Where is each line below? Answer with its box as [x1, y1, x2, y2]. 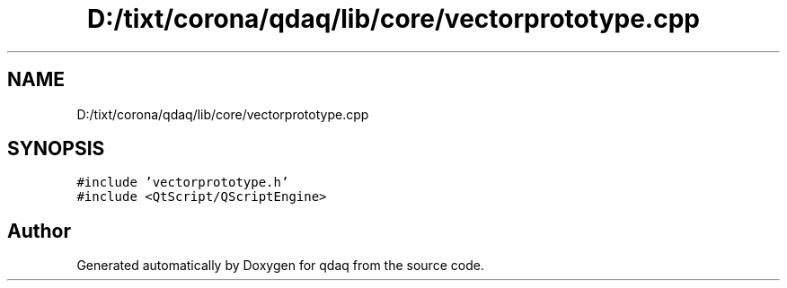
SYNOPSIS [7, 137, 105, 161]
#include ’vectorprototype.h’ [76, 175, 289, 190]
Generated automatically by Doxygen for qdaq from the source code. [76, 257, 484, 274]
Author [7, 219, 71, 242]
